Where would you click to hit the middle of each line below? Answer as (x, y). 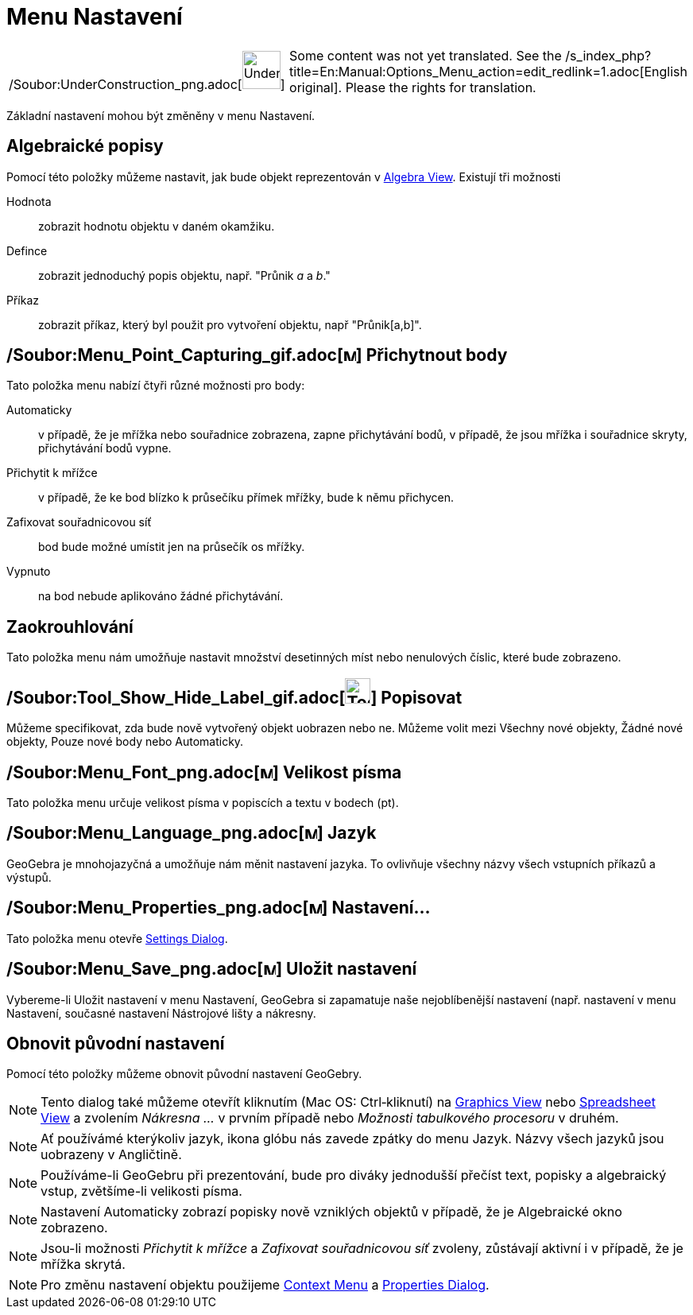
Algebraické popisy (85, 146)
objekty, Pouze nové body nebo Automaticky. (125, 742)
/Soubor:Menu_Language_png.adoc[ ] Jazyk (192, 833)
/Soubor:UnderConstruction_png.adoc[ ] (147, 84)
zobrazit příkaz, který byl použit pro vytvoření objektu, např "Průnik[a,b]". (230, 324)
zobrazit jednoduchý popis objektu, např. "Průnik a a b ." (184, 275)
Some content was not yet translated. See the (426, 55)
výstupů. (29, 877)
